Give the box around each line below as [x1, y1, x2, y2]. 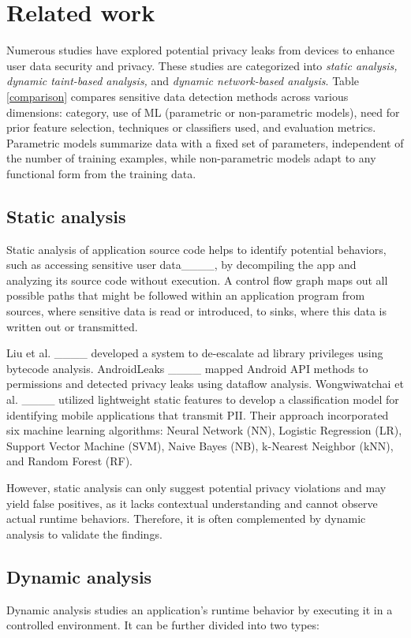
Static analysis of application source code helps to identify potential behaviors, [6, 241, 387, 257]
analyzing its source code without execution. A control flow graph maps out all [6, 271, 388, 288]
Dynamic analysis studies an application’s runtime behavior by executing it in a [6, 601, 393, 617]
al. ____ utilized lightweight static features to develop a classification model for [6, 391, 399, 408]
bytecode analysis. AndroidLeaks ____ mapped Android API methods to [6, 360, 368, 376]
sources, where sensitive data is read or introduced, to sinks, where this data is [6, 303, 387, 319]
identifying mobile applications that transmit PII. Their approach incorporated [6, 406, 389, 423]
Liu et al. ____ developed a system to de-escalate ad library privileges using [6, 345, 383, 361]
